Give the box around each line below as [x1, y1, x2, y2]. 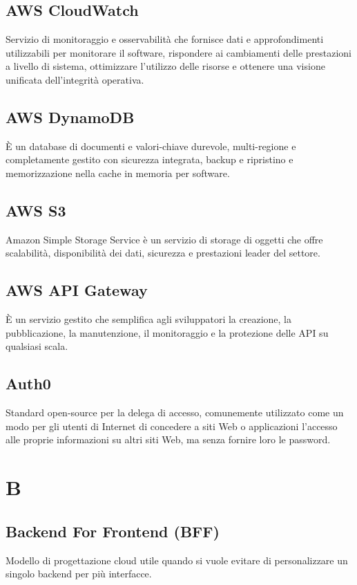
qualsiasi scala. [6, 339, 68, 353]
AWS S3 [6, 199, 66, 221]
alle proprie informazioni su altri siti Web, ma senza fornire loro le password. [6, 432, 331, 447]
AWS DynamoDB [6, 106, 135, 127]
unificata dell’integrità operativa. [6, 72, 144, 86]
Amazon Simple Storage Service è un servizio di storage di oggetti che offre [6, 232, 323, 246]
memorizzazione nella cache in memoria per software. [6, 165, 230, 180]
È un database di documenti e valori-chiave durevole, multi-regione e [6, 138, 296, 153]
